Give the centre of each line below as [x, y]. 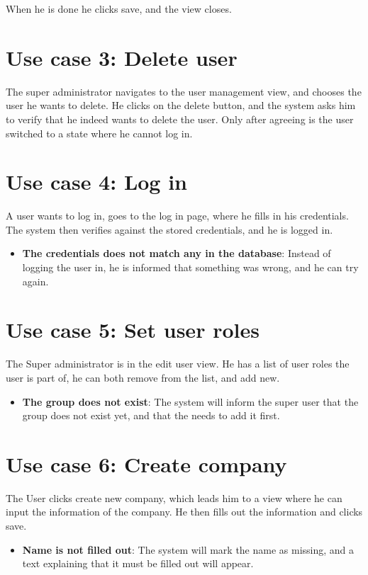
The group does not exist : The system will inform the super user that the [190, 401]
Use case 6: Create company [146, 463]
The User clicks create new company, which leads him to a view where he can [174, 497]
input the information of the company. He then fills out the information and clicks [184, 512]
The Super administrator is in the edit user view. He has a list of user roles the [178, 364]
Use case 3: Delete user [122, 57]
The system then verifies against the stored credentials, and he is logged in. [169, 229]
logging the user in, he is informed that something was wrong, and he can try [190, 267]
